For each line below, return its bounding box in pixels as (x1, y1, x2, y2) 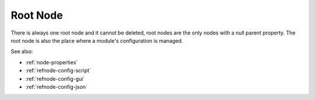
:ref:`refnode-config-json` (25, 83, 87, 90)
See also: (10, 48, 33, 55)
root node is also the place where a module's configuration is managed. (10, 37, 183, 44)
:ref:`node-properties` (25, 58, 78, 65)
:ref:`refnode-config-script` (25, 67, 92, 74)
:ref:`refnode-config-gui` (25, 75, 85, 82)
